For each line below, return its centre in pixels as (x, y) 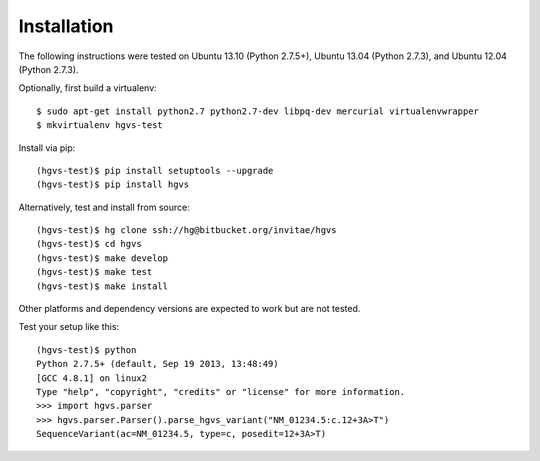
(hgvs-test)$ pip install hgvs (113, 184)
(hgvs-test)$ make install (102, 286)
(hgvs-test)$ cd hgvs (89, 244)
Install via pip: (47, 147)
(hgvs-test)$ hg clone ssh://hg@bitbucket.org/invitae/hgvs (186, 230)
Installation (66, 26)
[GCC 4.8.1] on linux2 (92, 378)
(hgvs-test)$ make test (94, 272)
